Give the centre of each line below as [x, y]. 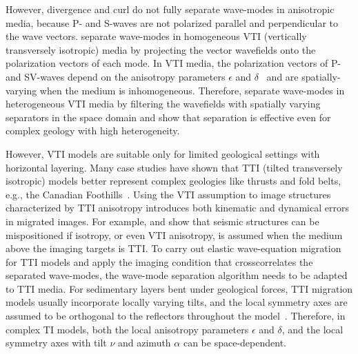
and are [282, 76]
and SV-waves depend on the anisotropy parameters [116, 76]
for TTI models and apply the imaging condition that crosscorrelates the [159, 261]
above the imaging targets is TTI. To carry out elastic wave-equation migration [173, 248]
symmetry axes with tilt [56, 343]
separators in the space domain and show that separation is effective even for [168, 117]
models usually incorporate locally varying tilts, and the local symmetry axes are [177, 302]
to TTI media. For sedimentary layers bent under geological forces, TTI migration [179, 288]
